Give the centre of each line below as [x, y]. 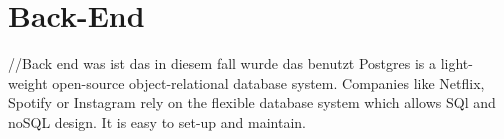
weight [28, 82]
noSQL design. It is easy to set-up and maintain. [157, 121]
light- [456, 63]
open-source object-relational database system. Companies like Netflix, [268, 82]
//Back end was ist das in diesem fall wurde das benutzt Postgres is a [222, 63]
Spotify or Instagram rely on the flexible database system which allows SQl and [252, 102]
